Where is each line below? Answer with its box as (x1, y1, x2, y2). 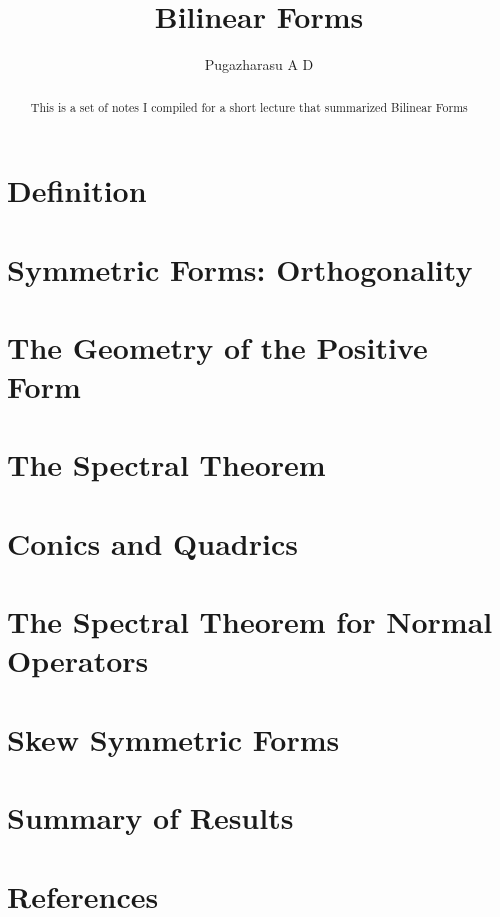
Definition (7, 170, 147, 211)
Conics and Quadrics (7, 522, 298, 563)
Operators (7, 640, 149, 681)
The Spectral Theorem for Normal (7, 601, 493, 642)
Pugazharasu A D (204, 54, 314, 75)
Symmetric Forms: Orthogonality (7, 248, 473, 289)
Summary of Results (7, 797, 294, 838)
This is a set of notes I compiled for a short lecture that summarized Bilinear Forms (30, 98, 468, 115)
